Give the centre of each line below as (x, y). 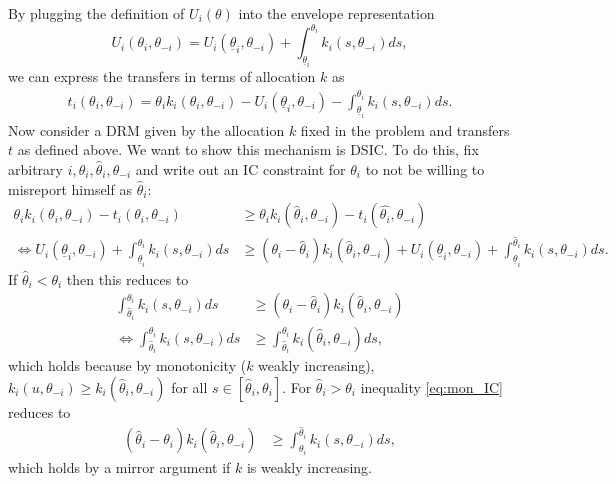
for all (189, 386)
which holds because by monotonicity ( (127, 365)
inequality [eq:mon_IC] (431, 386)
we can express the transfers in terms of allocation (162, 76)
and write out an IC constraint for (240, 169)
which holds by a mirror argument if (119, 466)
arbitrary (35, 169)
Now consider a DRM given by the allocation (146, 129)
